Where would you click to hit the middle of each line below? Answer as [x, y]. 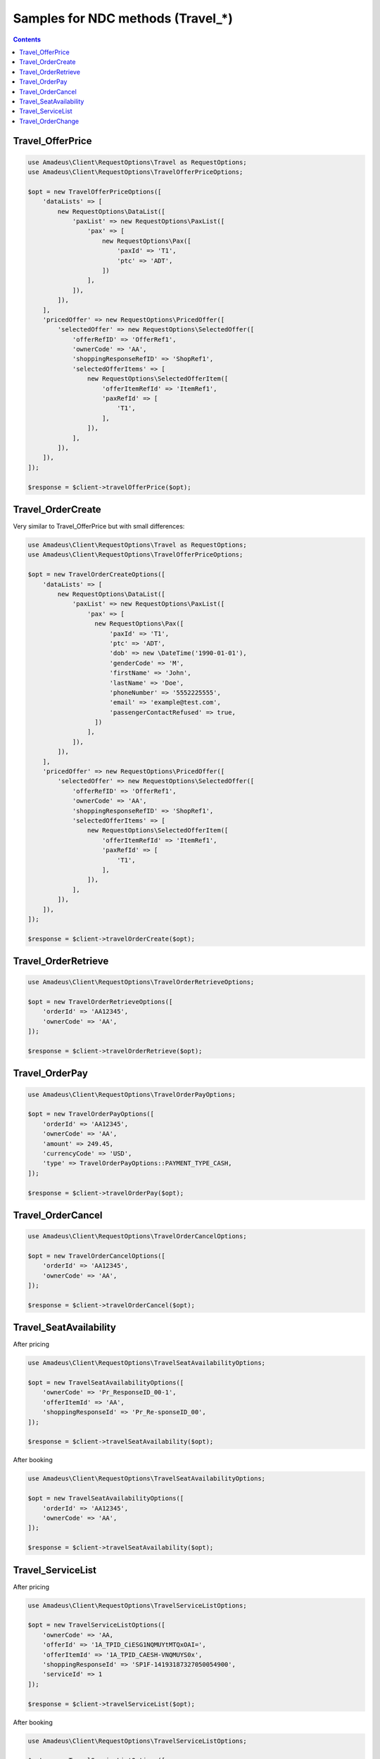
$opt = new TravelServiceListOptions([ [96, 1625]
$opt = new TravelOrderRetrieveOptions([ [100, 1002]
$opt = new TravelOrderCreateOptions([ [96, 574]
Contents [27, 39]
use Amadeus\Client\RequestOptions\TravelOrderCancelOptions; [137, 1236]
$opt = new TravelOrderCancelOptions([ [96, 1256]
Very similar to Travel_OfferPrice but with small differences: [99, 526]
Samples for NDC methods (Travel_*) [123, 18]
